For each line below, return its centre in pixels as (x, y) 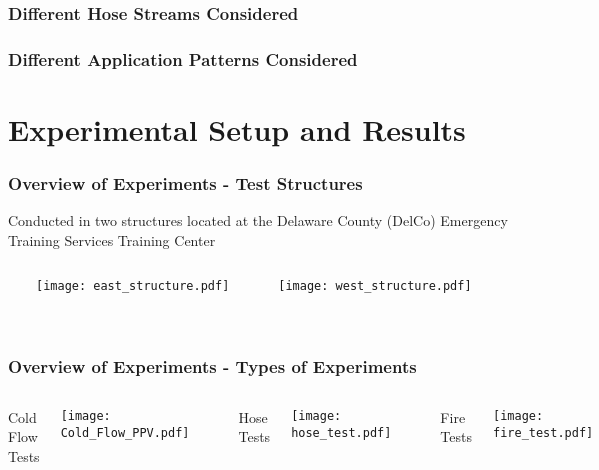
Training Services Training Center (112, 239)
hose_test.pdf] (341, 432)
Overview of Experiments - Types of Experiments (212, 365)
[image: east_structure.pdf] (133, 286)
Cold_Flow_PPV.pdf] (125, 432)
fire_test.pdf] (543, 432)
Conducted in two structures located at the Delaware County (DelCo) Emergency (258, 220)
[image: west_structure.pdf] (375, 286)
